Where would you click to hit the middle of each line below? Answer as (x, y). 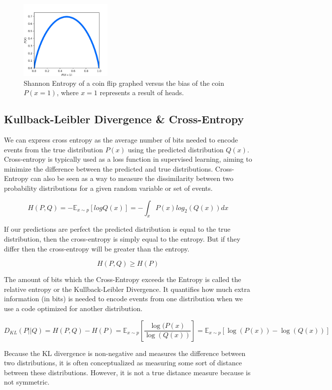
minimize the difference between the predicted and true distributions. (109, 168)
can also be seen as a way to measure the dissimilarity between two (132, 178)
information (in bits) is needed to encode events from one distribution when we (123, 299)
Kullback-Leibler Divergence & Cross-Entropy (124, 119)
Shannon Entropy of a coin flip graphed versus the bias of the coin (124, 83)
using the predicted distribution (176, 149)
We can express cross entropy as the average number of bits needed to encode (121, 139)
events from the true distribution (53, 149)
